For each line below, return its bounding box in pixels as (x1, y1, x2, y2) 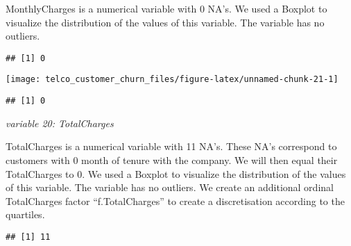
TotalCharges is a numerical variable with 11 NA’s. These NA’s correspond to (6, 139, 337, 154)
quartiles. (6, 207, 45, 222)
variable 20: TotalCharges (6, 115, 114, 130)
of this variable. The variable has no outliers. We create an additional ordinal (6, 180, 334, 195)
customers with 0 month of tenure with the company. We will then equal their (6, 152, 338, 167)
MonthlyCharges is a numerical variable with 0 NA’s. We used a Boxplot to (6, 1, 327, 15)
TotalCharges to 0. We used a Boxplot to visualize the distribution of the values (6, 166, 346, 181)
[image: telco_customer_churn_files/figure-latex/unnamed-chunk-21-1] (6, 74, 339, 85)
